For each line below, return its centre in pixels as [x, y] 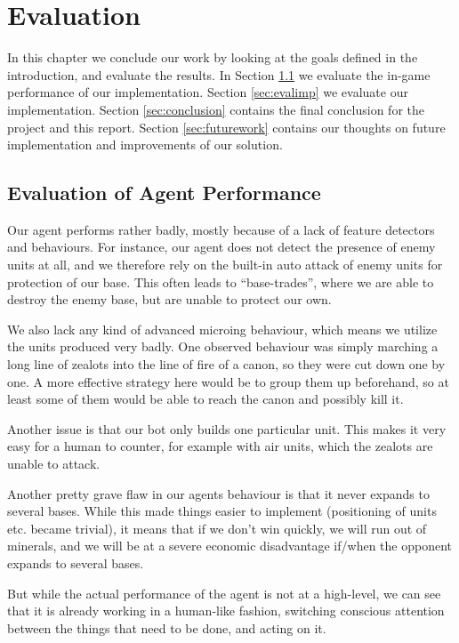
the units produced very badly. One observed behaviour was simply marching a [223, 346]
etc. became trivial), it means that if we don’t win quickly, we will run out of [217, 528]
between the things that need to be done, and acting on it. [167, 627]
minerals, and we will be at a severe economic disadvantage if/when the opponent [229, 546]
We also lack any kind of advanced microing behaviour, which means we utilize [222, 329]
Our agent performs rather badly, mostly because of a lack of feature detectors [221, 229]
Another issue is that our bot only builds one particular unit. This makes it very [227, 428]
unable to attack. [54, 464]
